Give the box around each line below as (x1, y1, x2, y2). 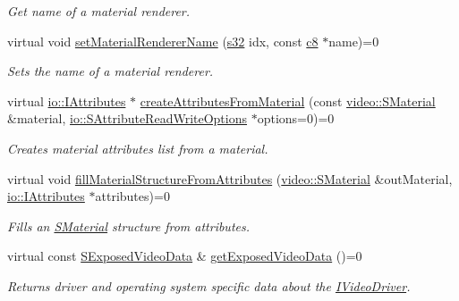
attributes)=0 (95, 187, 170, 205)
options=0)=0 (257, 109, 335, 128)
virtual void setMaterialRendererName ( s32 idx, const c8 (7, 31, 319, 50)
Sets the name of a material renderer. (7, 62, 214, 80)
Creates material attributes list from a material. (7, 138, 268, 157)
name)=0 (328, 31, 379, 50)
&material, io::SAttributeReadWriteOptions (7, 109, 248, 128)
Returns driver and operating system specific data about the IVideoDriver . (7, 276, 411, 295)
